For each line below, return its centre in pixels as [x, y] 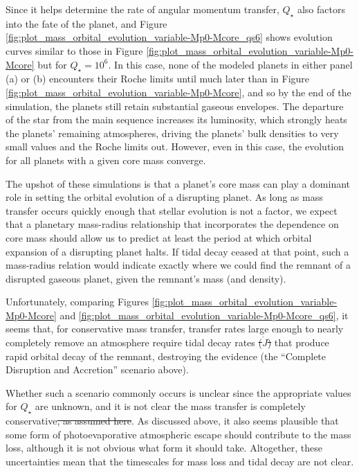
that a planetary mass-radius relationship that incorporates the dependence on [172, 224]
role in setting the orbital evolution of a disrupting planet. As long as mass [164, 197]
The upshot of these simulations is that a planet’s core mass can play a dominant [178, 183]
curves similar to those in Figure [74, 50]
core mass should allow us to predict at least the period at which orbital [159, 237]
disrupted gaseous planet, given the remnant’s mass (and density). [146, 278]
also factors [321, 9]
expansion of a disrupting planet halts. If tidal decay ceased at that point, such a [177, 251]
